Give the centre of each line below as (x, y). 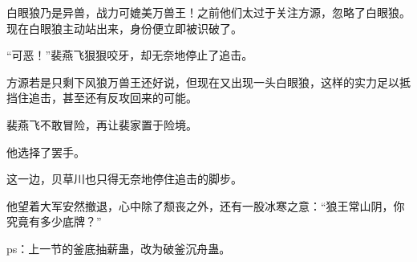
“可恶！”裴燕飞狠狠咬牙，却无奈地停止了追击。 (130, 55)
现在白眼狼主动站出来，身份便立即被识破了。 (124, 28)
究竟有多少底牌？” (54, 221)
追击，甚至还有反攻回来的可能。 (113, 98)
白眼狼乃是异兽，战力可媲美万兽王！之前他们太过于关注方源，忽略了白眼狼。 (208, 12)
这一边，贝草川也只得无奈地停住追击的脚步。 (124, 179)
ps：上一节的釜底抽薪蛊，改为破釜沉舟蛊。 (119, 248)
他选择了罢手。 (46, 151)
